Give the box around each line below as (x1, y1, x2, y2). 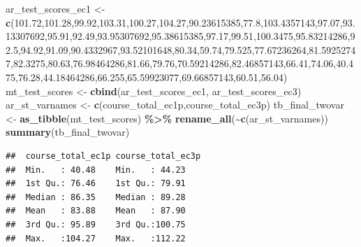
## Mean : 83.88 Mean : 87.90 (6, 206, 186, 216)
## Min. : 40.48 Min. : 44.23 (6, 164, 186, 175)
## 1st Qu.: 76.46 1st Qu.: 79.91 (6, 178, 186, 189)
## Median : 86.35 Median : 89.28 (6, 192, 186, 202)
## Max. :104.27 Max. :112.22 (6, 233, 186, 244)
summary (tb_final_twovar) (6, 125, 130, 139)
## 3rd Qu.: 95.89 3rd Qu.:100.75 (6, 219, 186, 230)
